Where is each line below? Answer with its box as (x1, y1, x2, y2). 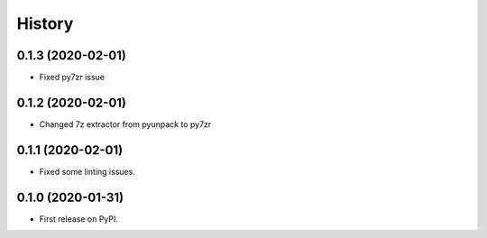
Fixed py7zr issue (39, 72, 106, 83)
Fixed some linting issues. (39, 166, 135, 177)
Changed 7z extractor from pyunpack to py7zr (39, 118, 212, 130)
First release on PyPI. (39, 213, 119, 224)
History (16, 14, 74, 33)
